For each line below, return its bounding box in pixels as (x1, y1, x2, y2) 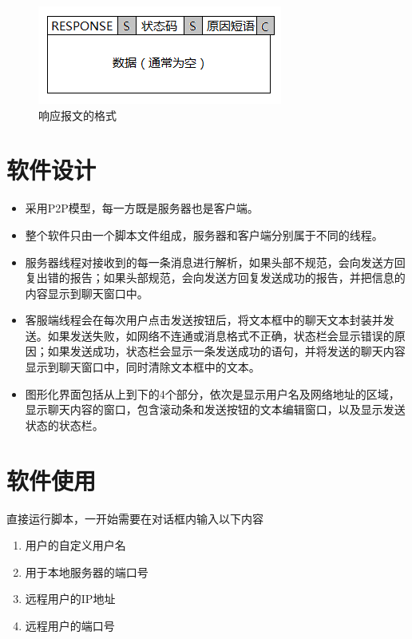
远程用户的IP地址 (25, 590, 116, 607)
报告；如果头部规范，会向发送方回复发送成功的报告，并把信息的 (69, 269, 406, 286)
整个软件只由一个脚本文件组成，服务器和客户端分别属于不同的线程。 (25, 226, 383, 243)
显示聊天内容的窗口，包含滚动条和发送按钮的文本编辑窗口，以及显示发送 (25, 401, 406, 418)
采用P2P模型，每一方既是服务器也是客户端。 (25, 200, 259, 216)
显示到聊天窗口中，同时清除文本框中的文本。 (25, 359, 260, 375)
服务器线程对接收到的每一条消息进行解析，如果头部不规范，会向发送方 (25, 253, 394, 270)
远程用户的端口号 (25, 617, 115, 633)
